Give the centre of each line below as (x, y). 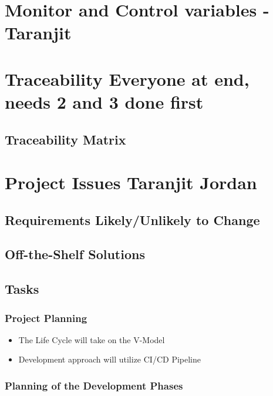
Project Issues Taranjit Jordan (131, 182)
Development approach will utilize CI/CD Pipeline (109, 359)
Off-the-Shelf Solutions (75, 254)
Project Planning (46, 318)
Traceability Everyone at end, (127, 78)
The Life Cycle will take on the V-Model (92, 339)
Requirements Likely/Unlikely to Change (132, 219)
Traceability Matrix (65, 139)
